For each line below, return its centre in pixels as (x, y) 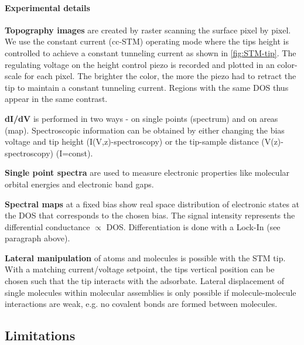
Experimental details (47, 7)
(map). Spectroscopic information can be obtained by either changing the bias (145, 130)
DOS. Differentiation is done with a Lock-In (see (193, 226)
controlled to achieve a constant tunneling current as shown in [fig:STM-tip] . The (151, 52)
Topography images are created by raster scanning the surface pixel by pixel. (148, 30)
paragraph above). (37, 238)
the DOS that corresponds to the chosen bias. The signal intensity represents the (150, 215)
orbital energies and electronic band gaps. (79, 184)
